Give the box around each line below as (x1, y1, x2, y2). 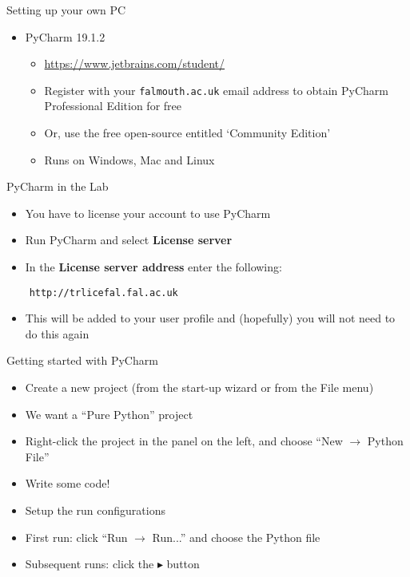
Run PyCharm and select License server (25, 231, 233, 248)
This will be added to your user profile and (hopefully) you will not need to (25, 310, 396, 326)
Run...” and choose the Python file (152, 528, 320, 545)
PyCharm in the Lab (6, 178, 109, 195)
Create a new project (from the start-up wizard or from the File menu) (25, 379, 374, 396)
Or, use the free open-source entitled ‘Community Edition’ (44, 124, 331, 141)
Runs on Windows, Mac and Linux (44, 151, 215, 168)
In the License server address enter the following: (25, 259, 282, 275)
